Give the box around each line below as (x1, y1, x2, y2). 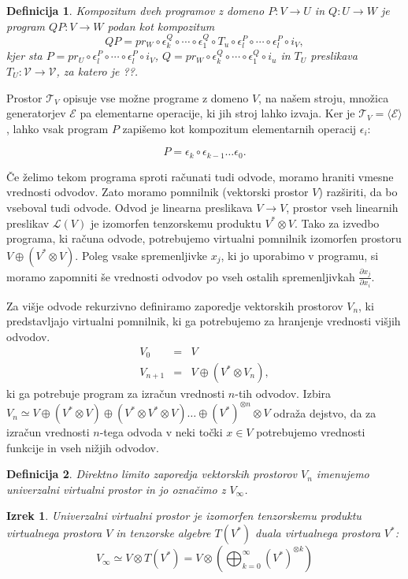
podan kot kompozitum (107, 17, 215, 34)
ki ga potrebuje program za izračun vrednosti (6, 385, 225, 402)
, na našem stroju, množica (258, 89, 389, 106)
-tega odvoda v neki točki (99, 424, 223, 440)
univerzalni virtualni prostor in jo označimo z (6, 481, 226, 497)
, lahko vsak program (6, 120, 109, 136)
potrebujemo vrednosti (256, 424, 365, 440)
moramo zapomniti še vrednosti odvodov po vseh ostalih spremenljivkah (6, 268, 355, 284)
